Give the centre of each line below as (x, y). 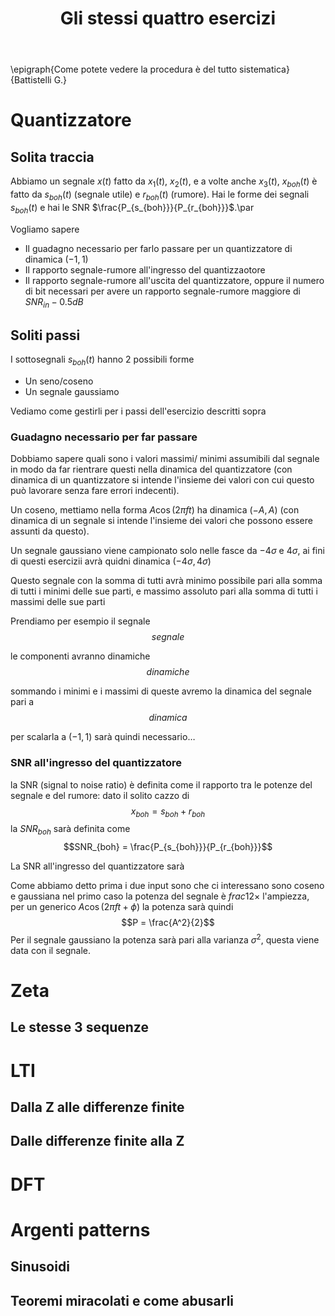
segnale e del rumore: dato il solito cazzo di (100, 795)
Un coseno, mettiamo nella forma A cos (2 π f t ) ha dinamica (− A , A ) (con (155, 510)
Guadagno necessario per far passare (104, 437)
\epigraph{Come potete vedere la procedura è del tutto (124, 69)
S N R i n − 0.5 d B (54, 302)
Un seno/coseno (59, 381)
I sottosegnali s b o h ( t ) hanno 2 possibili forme (102, 360)
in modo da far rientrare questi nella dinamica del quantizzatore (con (151, 469)
